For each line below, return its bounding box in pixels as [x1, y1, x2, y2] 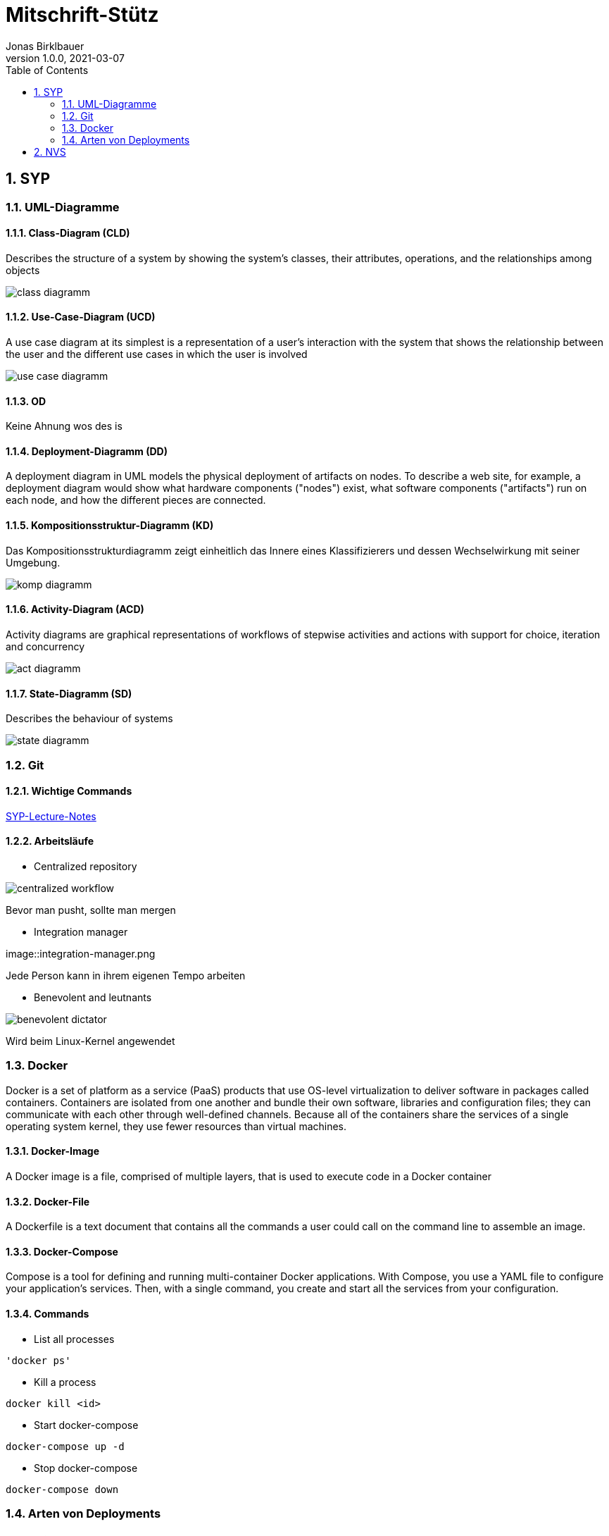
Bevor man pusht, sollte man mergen [6, 903, 176, 916]
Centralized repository [34, 860, 137, 872]
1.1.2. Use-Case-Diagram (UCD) [6, 311, 156, 323]
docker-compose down [6, 1483, 119, 1495]
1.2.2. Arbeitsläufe [6, 835, 94, 848]
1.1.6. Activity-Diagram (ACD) [6, 603, 144, 616]
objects [6, 264, 40, 276]
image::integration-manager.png [6, 947, 156, 960]
